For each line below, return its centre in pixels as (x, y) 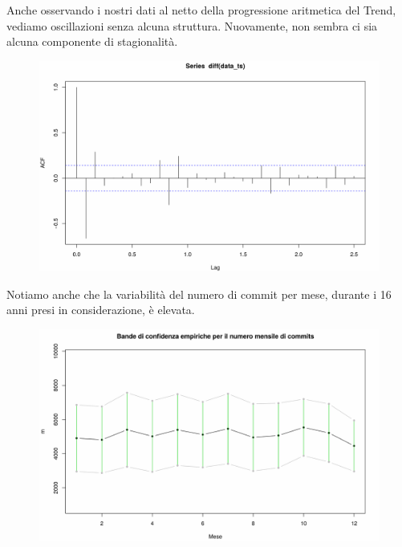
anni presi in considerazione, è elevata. (101, 310)
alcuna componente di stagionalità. (92, 41)
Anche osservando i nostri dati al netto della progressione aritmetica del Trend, (201, 10)
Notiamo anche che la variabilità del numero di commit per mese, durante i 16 (199, 294)
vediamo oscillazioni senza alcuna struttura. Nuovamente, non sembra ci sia (192, 25)
